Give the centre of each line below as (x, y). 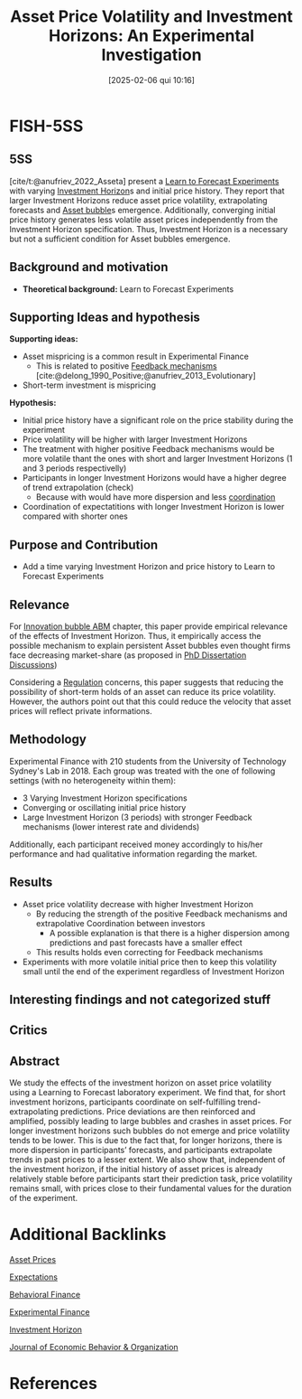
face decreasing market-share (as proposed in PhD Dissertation (128, 655)
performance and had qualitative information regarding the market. (133, 854)
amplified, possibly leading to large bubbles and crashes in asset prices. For (151, 1122)
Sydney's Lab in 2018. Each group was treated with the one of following (142, 771)
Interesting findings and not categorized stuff (140, 1000)
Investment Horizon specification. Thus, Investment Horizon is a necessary (149, 229)
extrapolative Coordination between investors (120, 923)
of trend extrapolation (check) (78, 488)
